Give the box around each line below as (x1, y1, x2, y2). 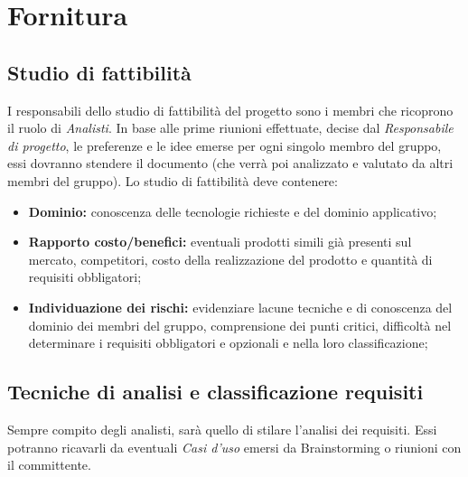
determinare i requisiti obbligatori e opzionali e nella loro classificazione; (28, 333, 428, 352)
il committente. (7, 455, 91, 474)
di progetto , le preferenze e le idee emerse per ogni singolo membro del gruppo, (7, 136, 442, 154)
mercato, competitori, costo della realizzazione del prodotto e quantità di (28, 249, 433, 268)
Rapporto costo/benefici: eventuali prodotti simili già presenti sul (28, 232, 412, 251)
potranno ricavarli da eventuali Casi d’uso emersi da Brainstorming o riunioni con (7, 437, 462, 456)
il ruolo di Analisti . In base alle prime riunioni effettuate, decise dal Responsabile (7, 118, 454, 137)
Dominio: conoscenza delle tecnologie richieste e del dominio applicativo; (28, 201, 437, 220)
